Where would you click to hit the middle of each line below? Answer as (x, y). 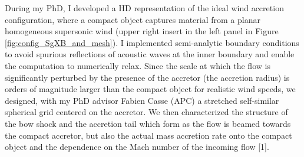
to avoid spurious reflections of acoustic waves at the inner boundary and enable (150, 54)
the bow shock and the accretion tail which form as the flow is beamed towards (148, 123)
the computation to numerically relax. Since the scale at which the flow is (138, 65)
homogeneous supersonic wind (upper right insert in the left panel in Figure (142, 31)
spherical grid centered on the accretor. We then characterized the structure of (146, 112)
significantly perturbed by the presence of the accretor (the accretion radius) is (147, 77)
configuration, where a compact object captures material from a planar (133, 19)
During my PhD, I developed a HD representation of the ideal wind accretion (144, 8)
